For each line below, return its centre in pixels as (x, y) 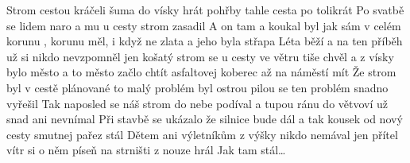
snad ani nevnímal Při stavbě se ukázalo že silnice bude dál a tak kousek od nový (205, 119)
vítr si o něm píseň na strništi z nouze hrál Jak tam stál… (146, 150)
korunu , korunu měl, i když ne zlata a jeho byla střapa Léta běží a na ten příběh (205, 41)
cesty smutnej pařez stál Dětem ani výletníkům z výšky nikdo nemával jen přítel (202, 134)
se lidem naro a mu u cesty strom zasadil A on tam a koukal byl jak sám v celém (204, 25)
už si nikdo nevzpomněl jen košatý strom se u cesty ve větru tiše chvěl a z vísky (200, 56)
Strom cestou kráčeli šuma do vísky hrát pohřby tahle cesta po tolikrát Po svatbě (205, 10)
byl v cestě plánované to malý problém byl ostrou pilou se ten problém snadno (197, 87)
